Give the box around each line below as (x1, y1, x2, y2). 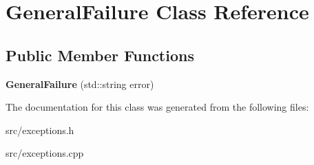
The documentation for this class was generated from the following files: (6, 100, 309, 114)
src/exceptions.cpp (6, 146, 84, 160)
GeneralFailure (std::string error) (6, 76, 154, 91)
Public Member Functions (6, 44, 194, 65)
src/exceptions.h (6, 122, 74, 137)
